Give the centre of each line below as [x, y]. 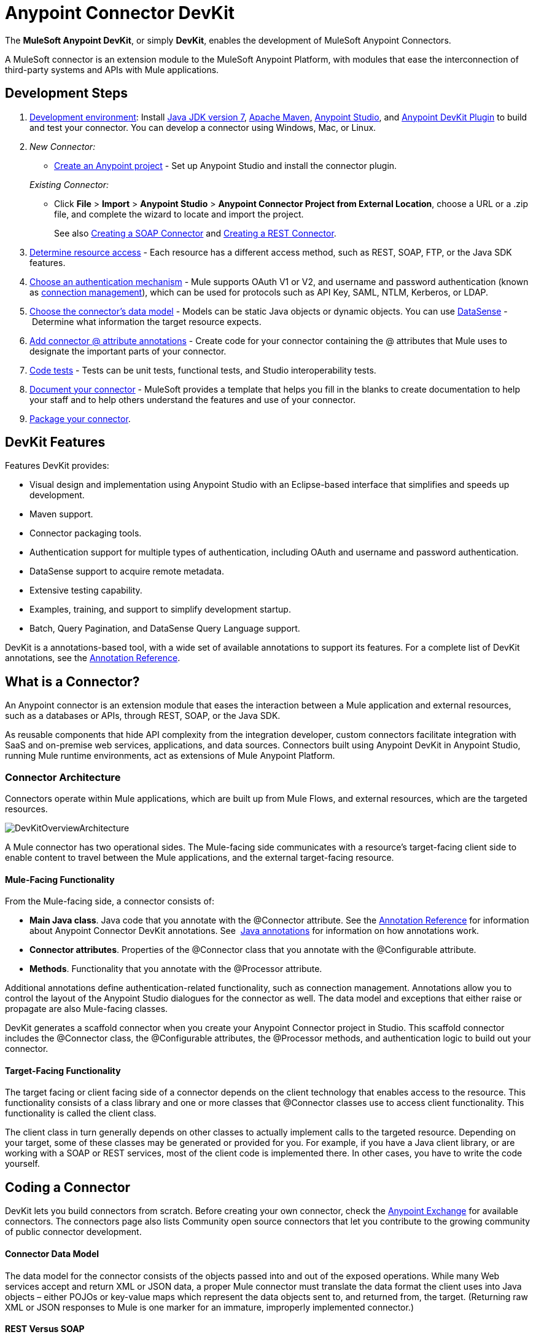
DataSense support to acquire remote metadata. [127, 571]
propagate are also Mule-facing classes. [87, 1009]
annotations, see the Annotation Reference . [93, 658]
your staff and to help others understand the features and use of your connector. [193, 399]
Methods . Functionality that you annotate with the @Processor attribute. [176, 969]
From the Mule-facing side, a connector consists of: [110, 901]
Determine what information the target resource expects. [146, 321]
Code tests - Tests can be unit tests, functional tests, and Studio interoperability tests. [203, 370]
